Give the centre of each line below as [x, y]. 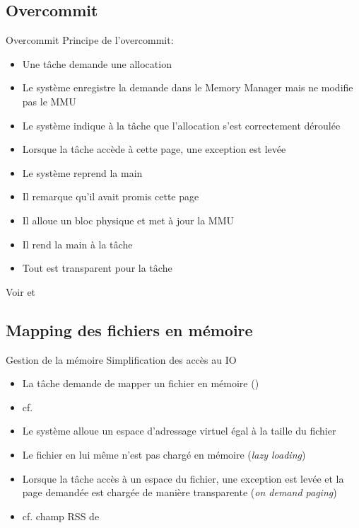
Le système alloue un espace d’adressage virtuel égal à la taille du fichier [179, 431]
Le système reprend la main [82, 172]
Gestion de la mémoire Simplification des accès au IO [121, 359]
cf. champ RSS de [61, 516]
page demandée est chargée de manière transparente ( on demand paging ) [179, 492]
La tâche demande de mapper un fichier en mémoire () [141, 383]
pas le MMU [49, 101]
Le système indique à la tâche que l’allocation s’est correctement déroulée [181, 125]
